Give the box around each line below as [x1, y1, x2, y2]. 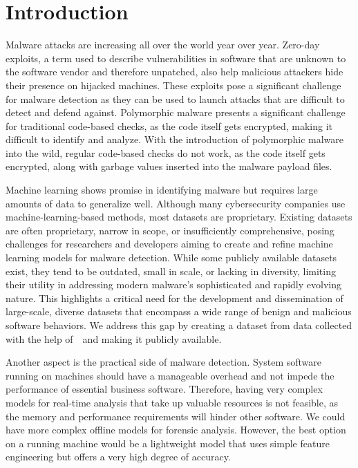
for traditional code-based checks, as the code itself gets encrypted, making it [6, 118, 332, 133]
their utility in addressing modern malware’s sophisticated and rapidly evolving [6, 277, 341, 292]
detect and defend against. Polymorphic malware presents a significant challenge [6, 105, 346, 120]
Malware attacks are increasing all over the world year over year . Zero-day [6, 37, 320, 52]
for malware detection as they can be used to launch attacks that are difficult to [6, 91, 345, 106]
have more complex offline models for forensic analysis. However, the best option [6, 422, 346, 437]
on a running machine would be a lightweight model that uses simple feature [6, 436, 330, 450]
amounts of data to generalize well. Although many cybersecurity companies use [6, 196, 346, 210]
